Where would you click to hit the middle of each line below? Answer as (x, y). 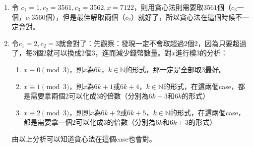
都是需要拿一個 (48, 122)
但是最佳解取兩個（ (94, 17)
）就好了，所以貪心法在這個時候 (183, 17)
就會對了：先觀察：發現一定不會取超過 (121, 43)
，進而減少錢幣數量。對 (133, 53)
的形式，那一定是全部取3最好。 (176, 69)
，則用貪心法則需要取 (169, 7)
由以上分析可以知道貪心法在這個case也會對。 (84, 138)
